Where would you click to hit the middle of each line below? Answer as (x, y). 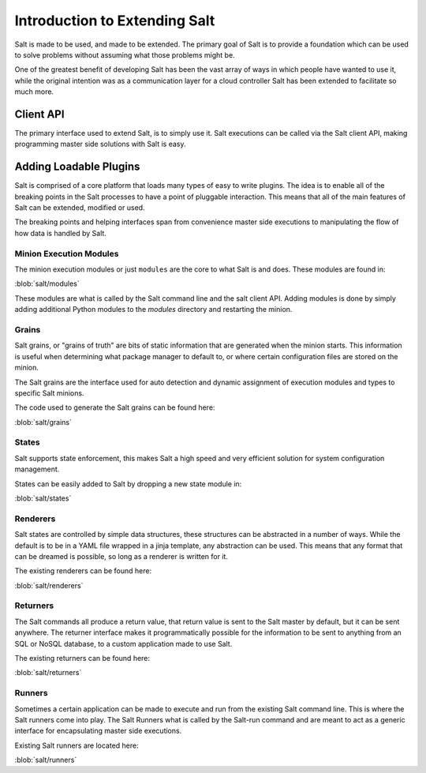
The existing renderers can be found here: (83, 571)
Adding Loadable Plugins (77, 167)
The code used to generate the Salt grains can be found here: (115, 407)
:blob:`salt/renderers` (49, 585)
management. (37, 469)
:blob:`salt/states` (43, 498)
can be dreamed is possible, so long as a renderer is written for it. (121, 556)
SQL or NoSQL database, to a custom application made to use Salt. (123, 644)
